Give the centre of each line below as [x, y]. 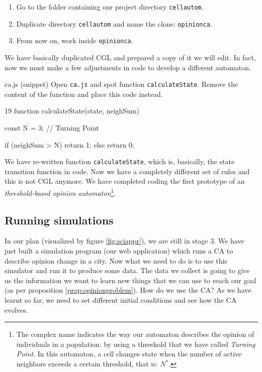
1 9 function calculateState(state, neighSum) [72, 111]
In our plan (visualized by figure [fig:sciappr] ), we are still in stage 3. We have [124, 241]
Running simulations [59, 220]
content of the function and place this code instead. [84, 94]
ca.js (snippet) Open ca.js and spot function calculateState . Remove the [121, 84]
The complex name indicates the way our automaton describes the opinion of [135, 334]
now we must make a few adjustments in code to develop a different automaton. [128, 67]
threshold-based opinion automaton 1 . [60, 192]
